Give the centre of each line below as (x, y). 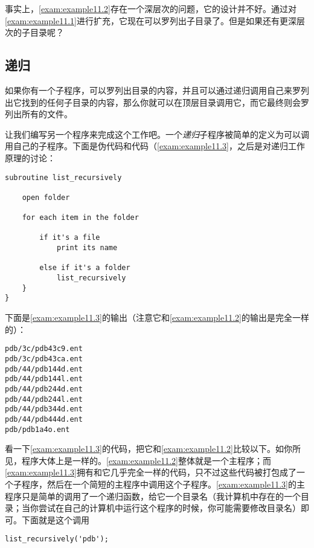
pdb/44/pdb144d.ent (44, 369)
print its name (87, 248)
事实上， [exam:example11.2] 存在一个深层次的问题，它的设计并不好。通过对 (151, 8)
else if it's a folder (85, 268)
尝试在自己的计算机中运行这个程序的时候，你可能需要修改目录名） (169, 508)
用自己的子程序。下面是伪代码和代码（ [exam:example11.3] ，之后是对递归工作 (155, 146)
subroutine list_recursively (63, 177)
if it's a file (70, 238)
